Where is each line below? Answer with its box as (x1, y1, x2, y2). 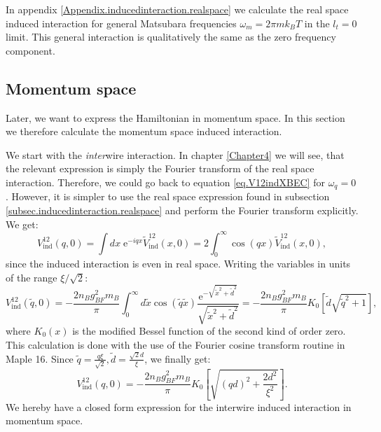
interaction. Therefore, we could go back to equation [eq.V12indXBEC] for (6, 174, 325, 189)
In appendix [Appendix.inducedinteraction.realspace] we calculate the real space (6, 2, 349, 16)
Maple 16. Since (6, 351, 74, 365)
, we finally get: (144, 351, 211, 365)
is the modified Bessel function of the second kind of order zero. (72, 323, 346, 338)
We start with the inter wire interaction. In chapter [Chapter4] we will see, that (6, 147, 345, 162)
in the (304, 15, 330, 30)
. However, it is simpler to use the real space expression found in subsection (6, 189, 330, 204)
